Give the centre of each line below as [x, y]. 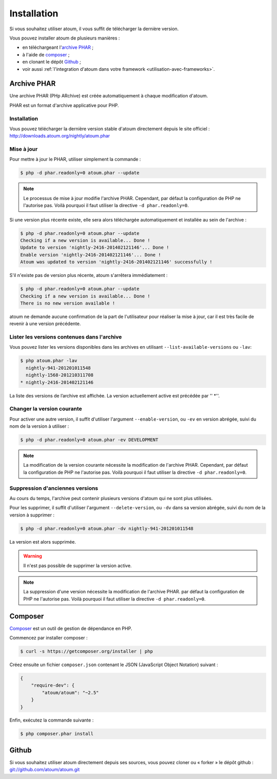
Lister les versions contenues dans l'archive [66, 337]
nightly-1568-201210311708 [60, 375]
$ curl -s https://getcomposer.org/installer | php [87, 651]
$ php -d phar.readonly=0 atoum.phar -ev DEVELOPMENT [89, 440]
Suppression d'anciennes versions [54, 488]
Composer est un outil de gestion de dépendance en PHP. [71, 628]
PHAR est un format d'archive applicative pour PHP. [64, 105]
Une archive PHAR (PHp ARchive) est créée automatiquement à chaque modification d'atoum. [109, 96]
